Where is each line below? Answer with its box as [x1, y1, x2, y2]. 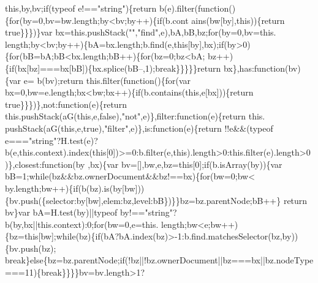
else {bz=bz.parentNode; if [29, 254, 125, 266]
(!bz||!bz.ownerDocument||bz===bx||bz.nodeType [124, 254, 314, 266]
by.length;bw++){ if [5, 181, 78, 194]
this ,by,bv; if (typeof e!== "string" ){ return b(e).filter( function [5, 2, 229, 14]
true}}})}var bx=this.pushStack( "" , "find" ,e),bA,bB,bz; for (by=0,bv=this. [5, 26, 276, 39]
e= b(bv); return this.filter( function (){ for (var [23, 74, 191, 86]
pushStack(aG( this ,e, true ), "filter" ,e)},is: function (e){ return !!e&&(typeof [5, 121, 273, 134]
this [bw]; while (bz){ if [24, 230, 100, 243]
